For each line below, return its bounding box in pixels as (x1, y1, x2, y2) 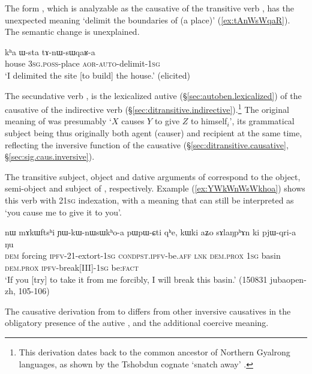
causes (121, 115, 145, 127)
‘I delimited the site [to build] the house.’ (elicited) (5, 68, 190, 81)
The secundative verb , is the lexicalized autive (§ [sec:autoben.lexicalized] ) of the (5, 89, 302, 101)
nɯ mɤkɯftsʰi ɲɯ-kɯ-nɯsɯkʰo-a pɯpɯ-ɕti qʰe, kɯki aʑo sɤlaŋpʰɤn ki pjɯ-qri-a (5, 226, 296, 238)
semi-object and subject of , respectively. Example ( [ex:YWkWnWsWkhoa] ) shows (5, 182, 305, 195)
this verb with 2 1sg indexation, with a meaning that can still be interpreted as (5, 193, 294, 206)
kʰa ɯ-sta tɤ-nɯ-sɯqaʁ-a (5, 45, 95, 58)
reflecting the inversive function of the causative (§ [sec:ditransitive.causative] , (5, 138, 289, 151)
